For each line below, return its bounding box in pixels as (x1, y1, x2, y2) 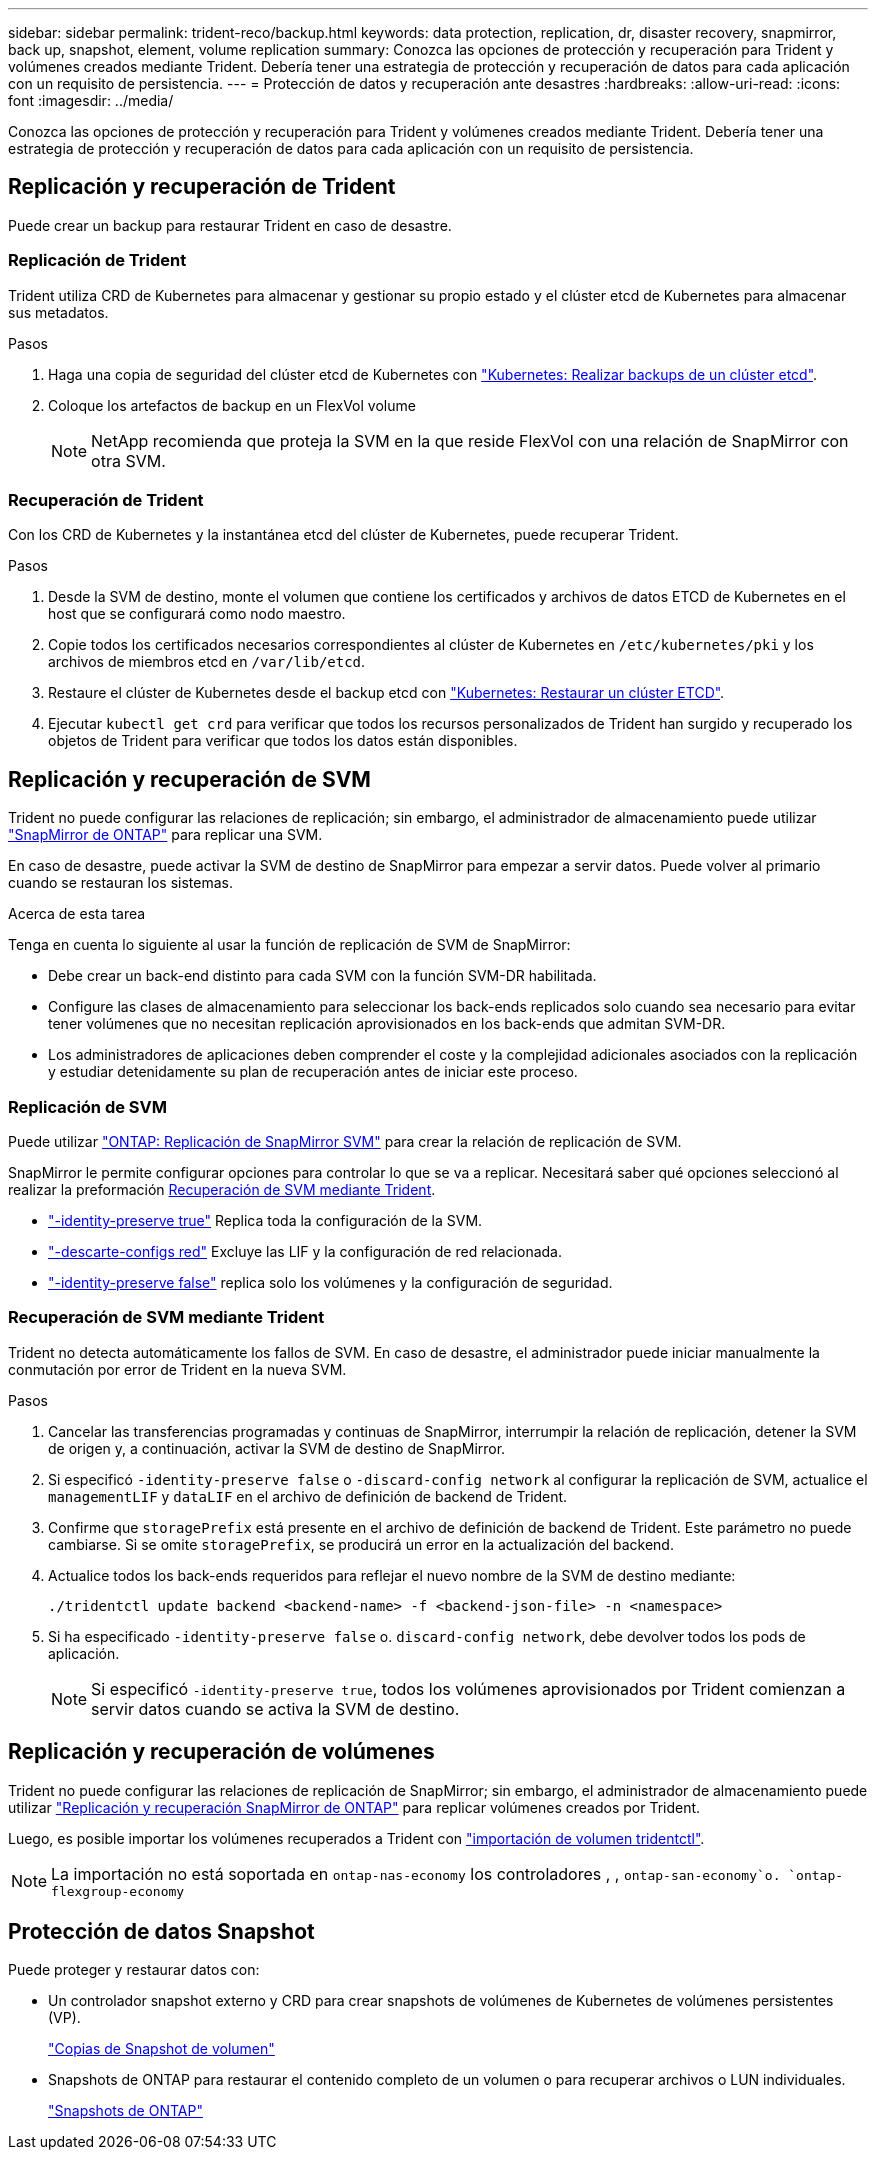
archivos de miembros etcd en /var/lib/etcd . (48, 653, 366, 671)
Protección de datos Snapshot (8, 1918, 315, 1944)
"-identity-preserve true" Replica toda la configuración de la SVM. (48, 1211, 483, 1229)
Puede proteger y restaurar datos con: (8, 1961, 260, 1979)
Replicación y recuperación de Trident (8, 174, 396, 200)
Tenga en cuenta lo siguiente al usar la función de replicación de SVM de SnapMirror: (8, 936, 571, 954)
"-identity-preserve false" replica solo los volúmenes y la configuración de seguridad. (48, 1273, 613, 1291)
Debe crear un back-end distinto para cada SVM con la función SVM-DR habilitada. (48, 967, 597, 985)
